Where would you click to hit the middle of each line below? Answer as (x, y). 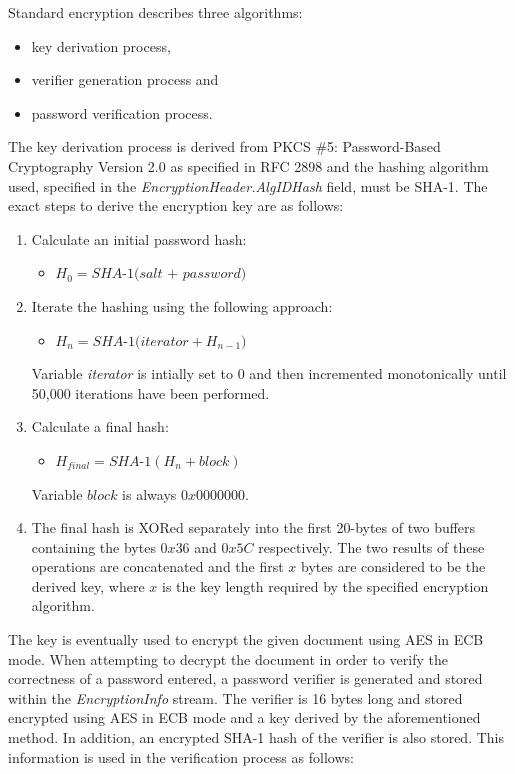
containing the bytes (93, 546)
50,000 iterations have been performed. (150, 392)
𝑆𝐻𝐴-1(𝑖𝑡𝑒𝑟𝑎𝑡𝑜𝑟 (140, 341)
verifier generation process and (125, 79)
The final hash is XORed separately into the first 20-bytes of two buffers (253, 527)
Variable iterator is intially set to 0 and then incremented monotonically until (269, 373)
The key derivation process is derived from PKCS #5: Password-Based (224, 146)
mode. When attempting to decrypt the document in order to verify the (228, 658)
